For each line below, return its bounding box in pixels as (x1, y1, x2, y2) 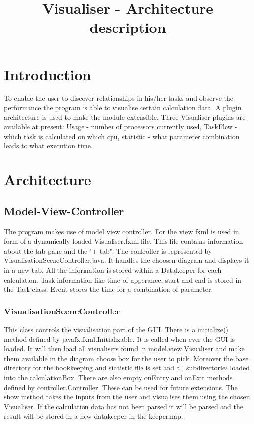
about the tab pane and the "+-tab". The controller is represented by (4, 245, 212, 255)
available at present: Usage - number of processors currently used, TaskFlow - (4, 121, 237, 132)
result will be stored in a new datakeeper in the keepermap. (4, 411, 183, 421)
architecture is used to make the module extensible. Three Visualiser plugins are (4, 112, 246, 122)
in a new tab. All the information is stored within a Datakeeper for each (4, 265, 222, 275)
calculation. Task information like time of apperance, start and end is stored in (4, 274, 242, 284)
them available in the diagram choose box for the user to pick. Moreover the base (4, 353, 249, 363)
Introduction (4, 64, 91, 84)
